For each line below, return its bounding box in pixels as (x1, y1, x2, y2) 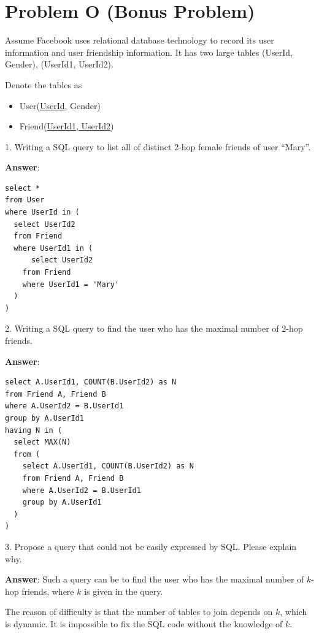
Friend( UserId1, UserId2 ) (19, 120, 114, 132)
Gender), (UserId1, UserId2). (5, 58, 113, 71)
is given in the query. (84, 584, 163, 597)
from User (5, 196, 45, 205)
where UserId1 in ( (13, 243, 93, 253)
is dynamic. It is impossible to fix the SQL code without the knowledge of (5, 617, 283, 630)
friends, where (21, 584, 74, 597)
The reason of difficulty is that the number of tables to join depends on (5, 605, 273, 618)
